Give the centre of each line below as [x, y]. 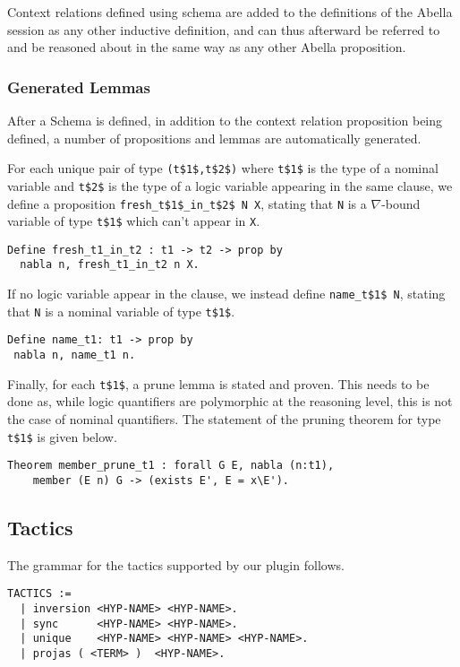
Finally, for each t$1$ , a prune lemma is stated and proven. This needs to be [218, 383]
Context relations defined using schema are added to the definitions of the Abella [230, 12]
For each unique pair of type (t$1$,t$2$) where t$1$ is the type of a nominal [223, 168]
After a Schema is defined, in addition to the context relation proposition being [225, 120]
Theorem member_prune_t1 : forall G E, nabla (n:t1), [171, 466]
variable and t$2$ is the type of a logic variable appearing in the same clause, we [230, 185]
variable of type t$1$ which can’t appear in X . [134, 221]
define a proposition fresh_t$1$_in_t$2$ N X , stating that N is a [187, 203]
